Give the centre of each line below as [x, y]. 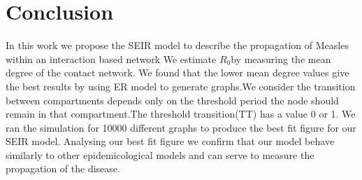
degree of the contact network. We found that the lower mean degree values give [178, 72]
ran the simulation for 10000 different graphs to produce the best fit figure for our [181, 127]
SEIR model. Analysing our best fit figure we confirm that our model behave [170, 141]
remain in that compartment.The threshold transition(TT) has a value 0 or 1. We [181, 114]
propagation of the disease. [63, 168]
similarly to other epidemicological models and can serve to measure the [160, 154]
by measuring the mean [281, 58]
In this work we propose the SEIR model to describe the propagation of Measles [177, 45]
